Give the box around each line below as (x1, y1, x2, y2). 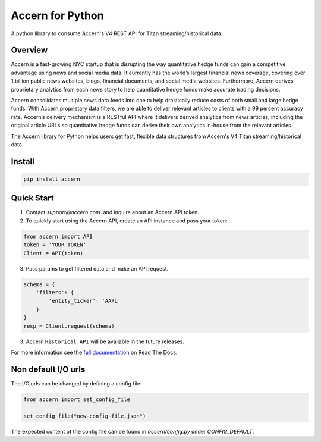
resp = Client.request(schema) (23, 322, 115, 330)
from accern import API (23, 233, 93, 240)
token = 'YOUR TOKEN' (23, 242, 87, 248)
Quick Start (11, 193, 54, 203)
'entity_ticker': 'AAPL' (48, 297, 121, 305)
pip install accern (23, 175, 80, 183)
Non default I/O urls (11, 364, 86, 374)
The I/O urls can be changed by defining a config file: (11, 380, 142, 387)
